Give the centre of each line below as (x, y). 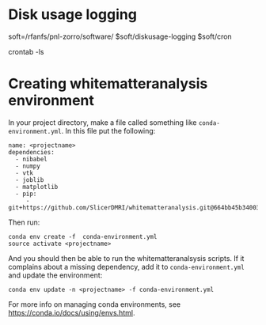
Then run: (24, 222)
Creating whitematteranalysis (108, 84)
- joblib (30, 180)
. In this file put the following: (108, 130)
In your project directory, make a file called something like (103, 122)
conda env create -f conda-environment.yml (83, 236)
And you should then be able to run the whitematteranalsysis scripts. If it (126, 258)
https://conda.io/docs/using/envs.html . (72, 312)
